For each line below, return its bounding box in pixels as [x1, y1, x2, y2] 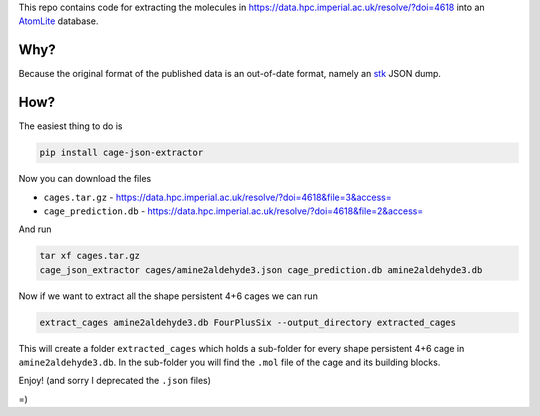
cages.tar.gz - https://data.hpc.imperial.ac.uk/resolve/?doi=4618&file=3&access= [43, 191, 392, 203]
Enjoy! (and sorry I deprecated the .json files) [18, 375, 212, 387]
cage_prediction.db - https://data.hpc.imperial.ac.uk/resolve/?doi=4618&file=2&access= [43, 205, 424, 217]
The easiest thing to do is [18, 120, 123, 132]
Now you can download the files [18, 173, 152, 185]
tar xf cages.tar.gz [39, 250, 140, 262]
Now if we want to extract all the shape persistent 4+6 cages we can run [18, 290, 319, 302]
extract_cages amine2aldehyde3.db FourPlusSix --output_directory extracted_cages [39, 316, 457, 328]
